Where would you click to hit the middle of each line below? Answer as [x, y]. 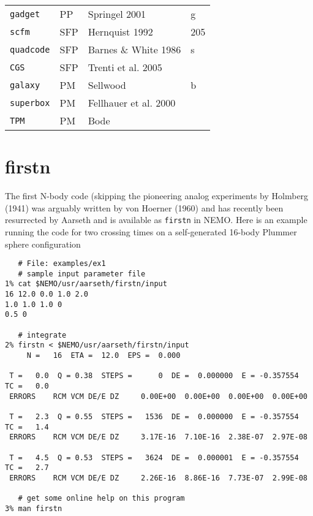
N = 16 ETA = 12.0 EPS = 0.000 [104, 356]
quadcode [30, 49]
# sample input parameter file [82, 274]
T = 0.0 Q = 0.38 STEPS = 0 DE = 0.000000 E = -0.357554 [154, 376]
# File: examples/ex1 [62, 264]
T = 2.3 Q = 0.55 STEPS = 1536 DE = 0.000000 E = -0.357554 [154, 417]
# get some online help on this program [101, 499]
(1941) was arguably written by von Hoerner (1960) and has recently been [144, 207]
